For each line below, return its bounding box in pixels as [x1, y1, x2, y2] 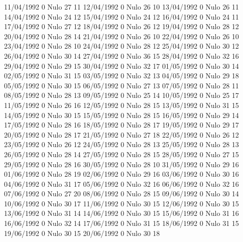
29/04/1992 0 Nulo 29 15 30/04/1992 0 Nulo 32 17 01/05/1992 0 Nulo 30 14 [4, 60, 239, 71]
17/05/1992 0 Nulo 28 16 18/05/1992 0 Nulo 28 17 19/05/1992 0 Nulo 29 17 [4, 119, 239, 130]
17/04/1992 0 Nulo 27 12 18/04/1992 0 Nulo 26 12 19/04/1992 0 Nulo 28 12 [4, 21, 239, 32]
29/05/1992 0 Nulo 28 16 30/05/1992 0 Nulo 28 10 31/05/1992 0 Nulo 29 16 [4, 159, 239, 169]
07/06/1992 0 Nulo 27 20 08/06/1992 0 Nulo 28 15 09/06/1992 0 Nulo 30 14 [4, 188, 239, 199]
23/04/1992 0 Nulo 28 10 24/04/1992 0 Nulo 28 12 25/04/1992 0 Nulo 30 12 [4, 41, 239, 51]
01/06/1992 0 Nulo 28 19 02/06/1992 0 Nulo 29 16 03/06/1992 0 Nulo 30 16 [4, 169, 239, 179]
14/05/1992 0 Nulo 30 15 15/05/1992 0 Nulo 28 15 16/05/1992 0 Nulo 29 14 [4, 109, 239, 120]
